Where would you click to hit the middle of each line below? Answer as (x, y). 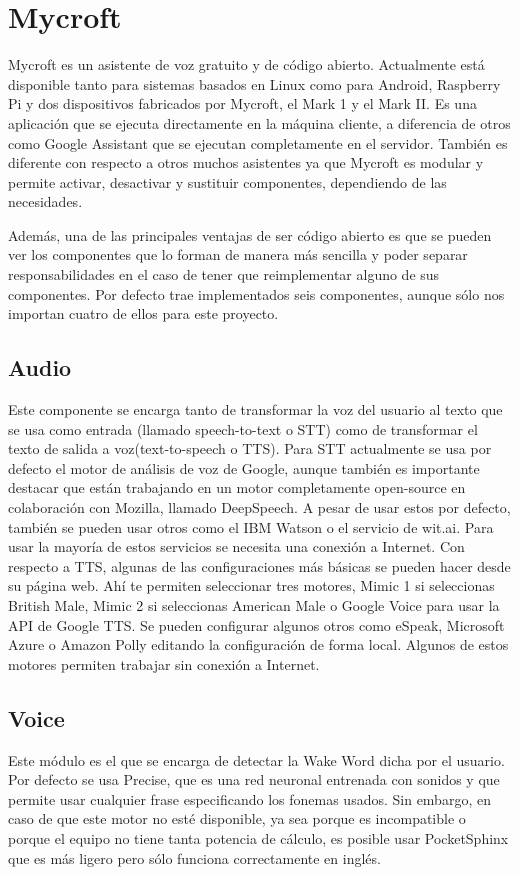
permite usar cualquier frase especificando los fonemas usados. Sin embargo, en (249, 798)
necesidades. (45, 201)
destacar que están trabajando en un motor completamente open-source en (237, 487)
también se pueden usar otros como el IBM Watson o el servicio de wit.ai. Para (251, 526)
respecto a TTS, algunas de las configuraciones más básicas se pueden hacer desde (259, 565)
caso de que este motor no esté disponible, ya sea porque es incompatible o (237, 818)
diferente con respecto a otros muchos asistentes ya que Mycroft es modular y (246, 162)
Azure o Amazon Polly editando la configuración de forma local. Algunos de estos (258, 644)
